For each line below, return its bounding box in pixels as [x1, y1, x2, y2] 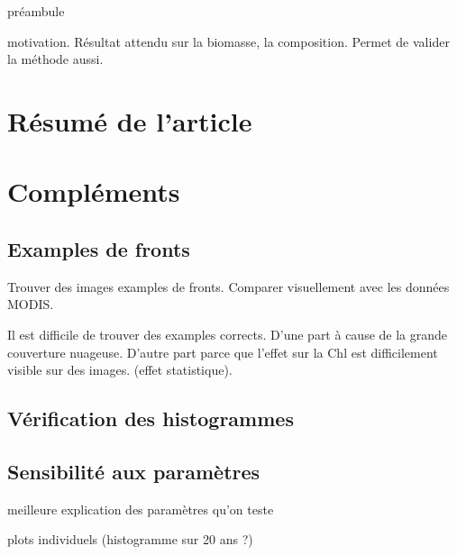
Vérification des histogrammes [7, 405, 294, 432]
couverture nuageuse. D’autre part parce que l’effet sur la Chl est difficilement [7, 342, 438, 361]
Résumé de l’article [7, 102, 252, 139]
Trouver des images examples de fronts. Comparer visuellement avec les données [7, 277, 450, 296]
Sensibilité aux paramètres [7, 457, 260, 485]
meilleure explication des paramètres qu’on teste [7, 499, 274, 518]
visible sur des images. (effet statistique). [7, 360, 233, 379]
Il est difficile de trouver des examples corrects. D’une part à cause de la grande [7, 324, 448, 343]
